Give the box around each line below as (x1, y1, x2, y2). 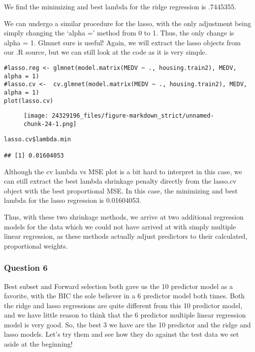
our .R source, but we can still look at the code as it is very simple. (4, 47, 207, 57)
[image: (24, 112, 49, 120)
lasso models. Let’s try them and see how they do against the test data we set (4, 329, 239, 339)
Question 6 (4, 261, 48, 274)
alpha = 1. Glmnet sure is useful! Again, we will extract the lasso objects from (4, 37, 241, 47)
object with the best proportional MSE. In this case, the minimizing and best (4, 185, 238, 195)
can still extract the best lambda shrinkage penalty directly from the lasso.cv (4, 176, 237, 186)
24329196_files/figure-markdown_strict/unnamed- (52, 112, 214, 120)
